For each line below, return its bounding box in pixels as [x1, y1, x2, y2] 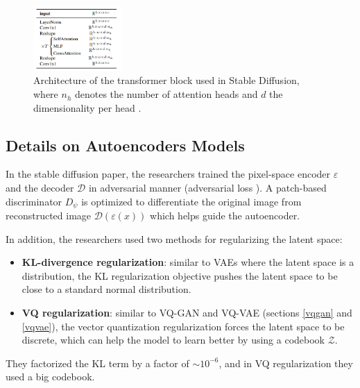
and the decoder [6, 180, 74, 195]
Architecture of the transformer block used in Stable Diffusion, [33, 73, 300, 87]
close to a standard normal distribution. [22, 282, 191, 296]
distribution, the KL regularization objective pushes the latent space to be [22, 268, 338, 282]
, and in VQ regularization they [218, 355, 353, 370]
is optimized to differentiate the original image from [81, 194, 302, 208]
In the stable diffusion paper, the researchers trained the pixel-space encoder [6, 167, 331, 181]
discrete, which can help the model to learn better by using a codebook [22, 332, 325, 347]
